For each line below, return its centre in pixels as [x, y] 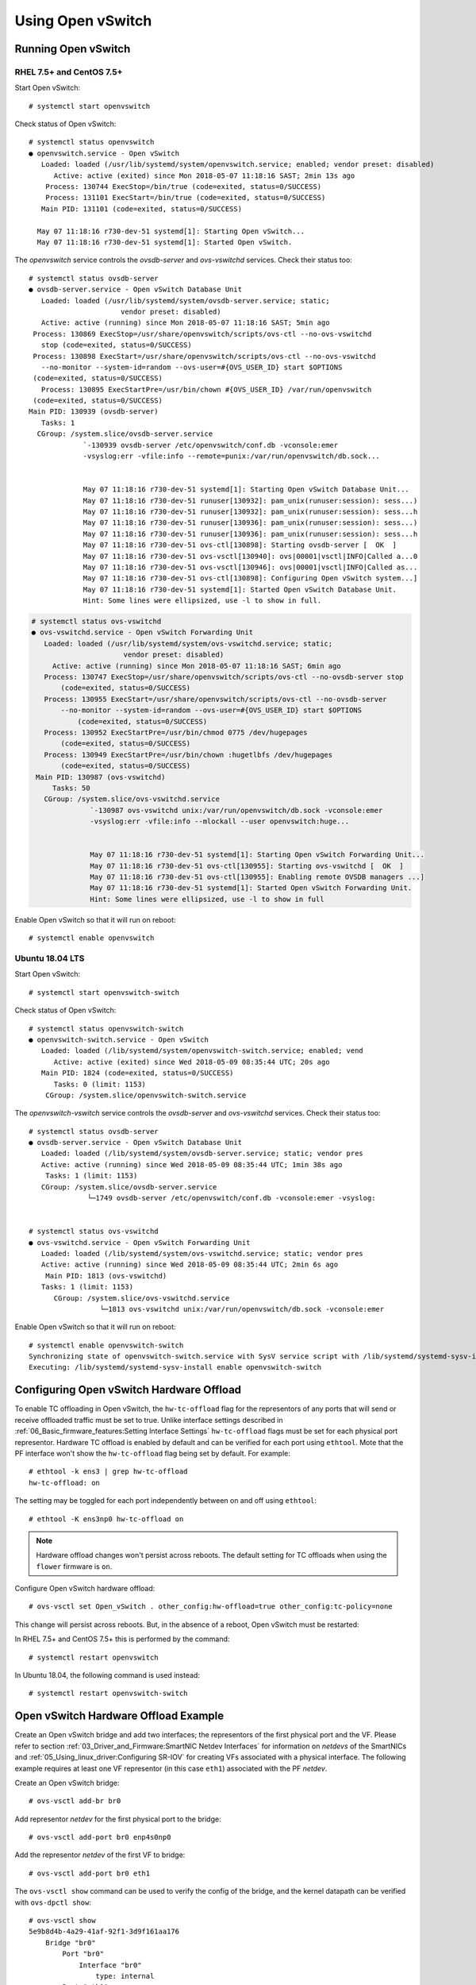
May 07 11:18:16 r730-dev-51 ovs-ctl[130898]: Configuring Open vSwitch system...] [250, 578]
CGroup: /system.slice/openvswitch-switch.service [146, 1095]
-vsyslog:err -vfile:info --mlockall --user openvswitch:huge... [220, 821]
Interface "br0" [110, 1965]
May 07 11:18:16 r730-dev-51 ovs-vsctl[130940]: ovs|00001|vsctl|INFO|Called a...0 [250, 556]
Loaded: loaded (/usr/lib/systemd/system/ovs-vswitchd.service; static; [188, 644]
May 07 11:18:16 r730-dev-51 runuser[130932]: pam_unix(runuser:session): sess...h [250, 511]
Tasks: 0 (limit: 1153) [100, 1084]
